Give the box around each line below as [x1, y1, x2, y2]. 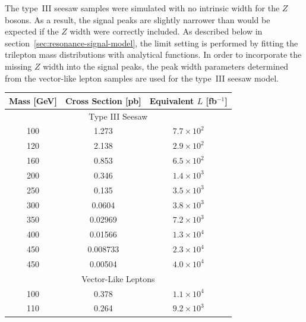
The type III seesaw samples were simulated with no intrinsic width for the [5, 2, 280, 14]
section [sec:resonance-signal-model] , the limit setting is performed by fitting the [5, 36, 298, 49]
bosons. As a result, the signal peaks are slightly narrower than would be [5, 13, 270, 26]
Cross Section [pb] [65, 94, 141, 107]
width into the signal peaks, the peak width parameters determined [43, 60, 289, 72]
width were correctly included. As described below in [70, 25, 263, 37]
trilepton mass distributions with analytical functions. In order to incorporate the [5, 48, 302, 61]
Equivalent [149, 94, 194, 107]
